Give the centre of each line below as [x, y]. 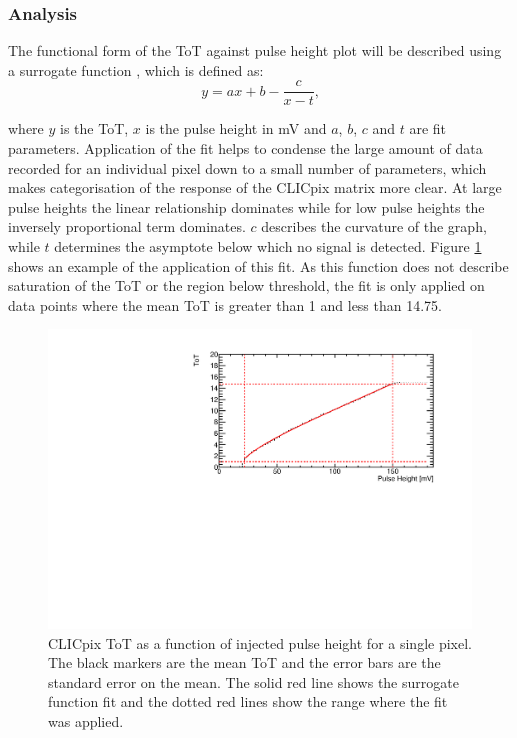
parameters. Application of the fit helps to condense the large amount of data [245, 148]
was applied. [86, 721]
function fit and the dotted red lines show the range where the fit [248, 701]
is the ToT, [94, 128]
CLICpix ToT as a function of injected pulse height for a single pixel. [260, 642]
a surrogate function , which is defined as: [136, 69]
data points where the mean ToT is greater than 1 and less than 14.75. [225, 304]
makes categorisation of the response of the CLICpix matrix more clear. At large [255, 187]
